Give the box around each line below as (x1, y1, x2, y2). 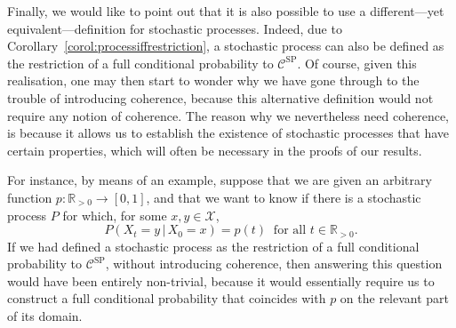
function (7, 188, 52, 206)
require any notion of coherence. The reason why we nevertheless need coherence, (7, 106, 450, 124)
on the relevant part (340, 289, 450, 308)
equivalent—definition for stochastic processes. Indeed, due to (7, 19, 342, 37)
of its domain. (7, 306, 83, 324)
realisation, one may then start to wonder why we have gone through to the (7, 71, 420, 90)
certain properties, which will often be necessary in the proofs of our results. (7, 140, 422, 159)
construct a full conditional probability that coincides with (7, 289, 326, 308)
